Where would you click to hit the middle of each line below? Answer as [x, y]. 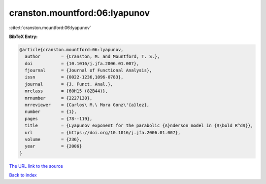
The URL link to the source [36, 166]
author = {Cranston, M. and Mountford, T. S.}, [92, 56]
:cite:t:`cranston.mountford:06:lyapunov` [50, 28]
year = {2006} [53, 146]
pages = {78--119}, [59, 119]
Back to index [23, 175]
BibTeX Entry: [23, 37]
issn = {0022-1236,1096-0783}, [74, 77]
